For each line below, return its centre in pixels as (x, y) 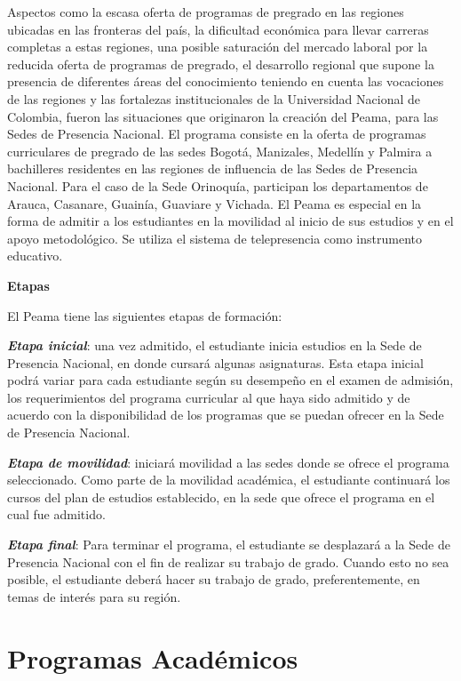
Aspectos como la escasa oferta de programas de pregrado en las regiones (206, 12)
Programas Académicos (153, 657)
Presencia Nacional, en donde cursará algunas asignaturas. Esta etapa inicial (215, 362)
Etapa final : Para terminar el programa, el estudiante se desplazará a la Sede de (229, 545)
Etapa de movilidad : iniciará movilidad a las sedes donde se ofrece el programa (228, 462)
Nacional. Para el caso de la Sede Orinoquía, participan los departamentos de (218, 185)
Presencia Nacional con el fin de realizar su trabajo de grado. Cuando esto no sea (228, 561)
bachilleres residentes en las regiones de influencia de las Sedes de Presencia (213, 168)
